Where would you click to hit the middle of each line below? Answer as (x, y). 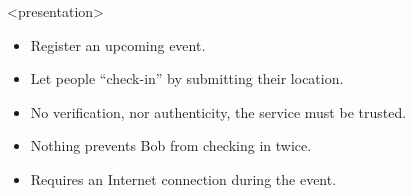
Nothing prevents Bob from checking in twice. (171, 145)
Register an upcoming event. (118, 44)
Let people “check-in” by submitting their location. (187, 78)
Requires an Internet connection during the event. (183, 178)
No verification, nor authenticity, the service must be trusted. (218, 111)
